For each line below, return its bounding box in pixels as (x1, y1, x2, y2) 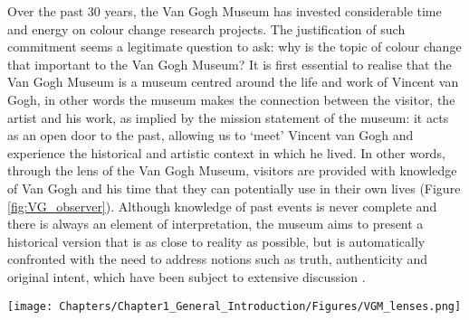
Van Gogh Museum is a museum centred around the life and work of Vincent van (7, 72, 459, 91)
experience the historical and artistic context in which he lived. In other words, (7, 143, 445, 162)
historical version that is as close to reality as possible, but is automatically (7, 231, 426, 250)
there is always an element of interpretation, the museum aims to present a (7, 214, 424, 233)
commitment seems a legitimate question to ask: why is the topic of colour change (7, 37, 462, 56)
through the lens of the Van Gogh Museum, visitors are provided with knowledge (7, 161, 457, 180)
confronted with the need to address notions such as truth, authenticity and (7, 249, 428, 268)
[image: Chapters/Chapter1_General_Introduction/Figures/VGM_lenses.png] (7, 299, 462, 313)
